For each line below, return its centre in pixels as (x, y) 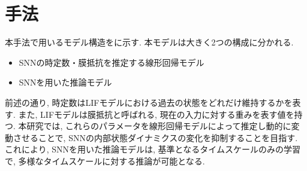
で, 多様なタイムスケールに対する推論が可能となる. (105, 161)
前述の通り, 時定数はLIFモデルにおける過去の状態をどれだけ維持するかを (149, 102)
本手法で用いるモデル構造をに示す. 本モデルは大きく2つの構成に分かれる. (149, 42)
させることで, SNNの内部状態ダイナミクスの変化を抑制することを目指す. (155, 137)
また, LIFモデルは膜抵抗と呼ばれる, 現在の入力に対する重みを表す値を (156, 114)
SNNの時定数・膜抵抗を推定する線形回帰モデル (112, 62)
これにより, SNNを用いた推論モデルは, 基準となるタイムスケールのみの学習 (153, 149)
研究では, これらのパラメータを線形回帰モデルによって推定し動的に (159, 126)
